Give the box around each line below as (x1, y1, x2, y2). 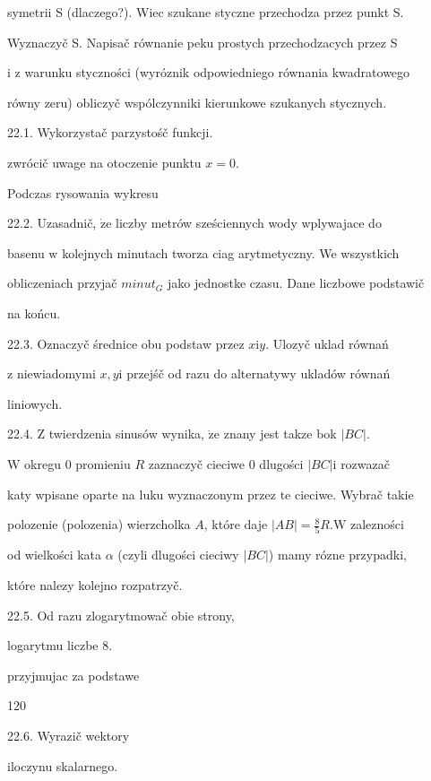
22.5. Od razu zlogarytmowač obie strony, (7, 605, 235, 624)
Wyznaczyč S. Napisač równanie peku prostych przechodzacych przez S (7, 32, 398, 51)
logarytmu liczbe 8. (7, 636, 113, 655)
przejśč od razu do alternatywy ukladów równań (126, 364, 391, 383)
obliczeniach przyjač (7, 273, 117, 292)
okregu (24, 454, 61, 473)
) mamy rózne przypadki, (268, 545, 407, 564)
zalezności (349, 515, 404, 534)
